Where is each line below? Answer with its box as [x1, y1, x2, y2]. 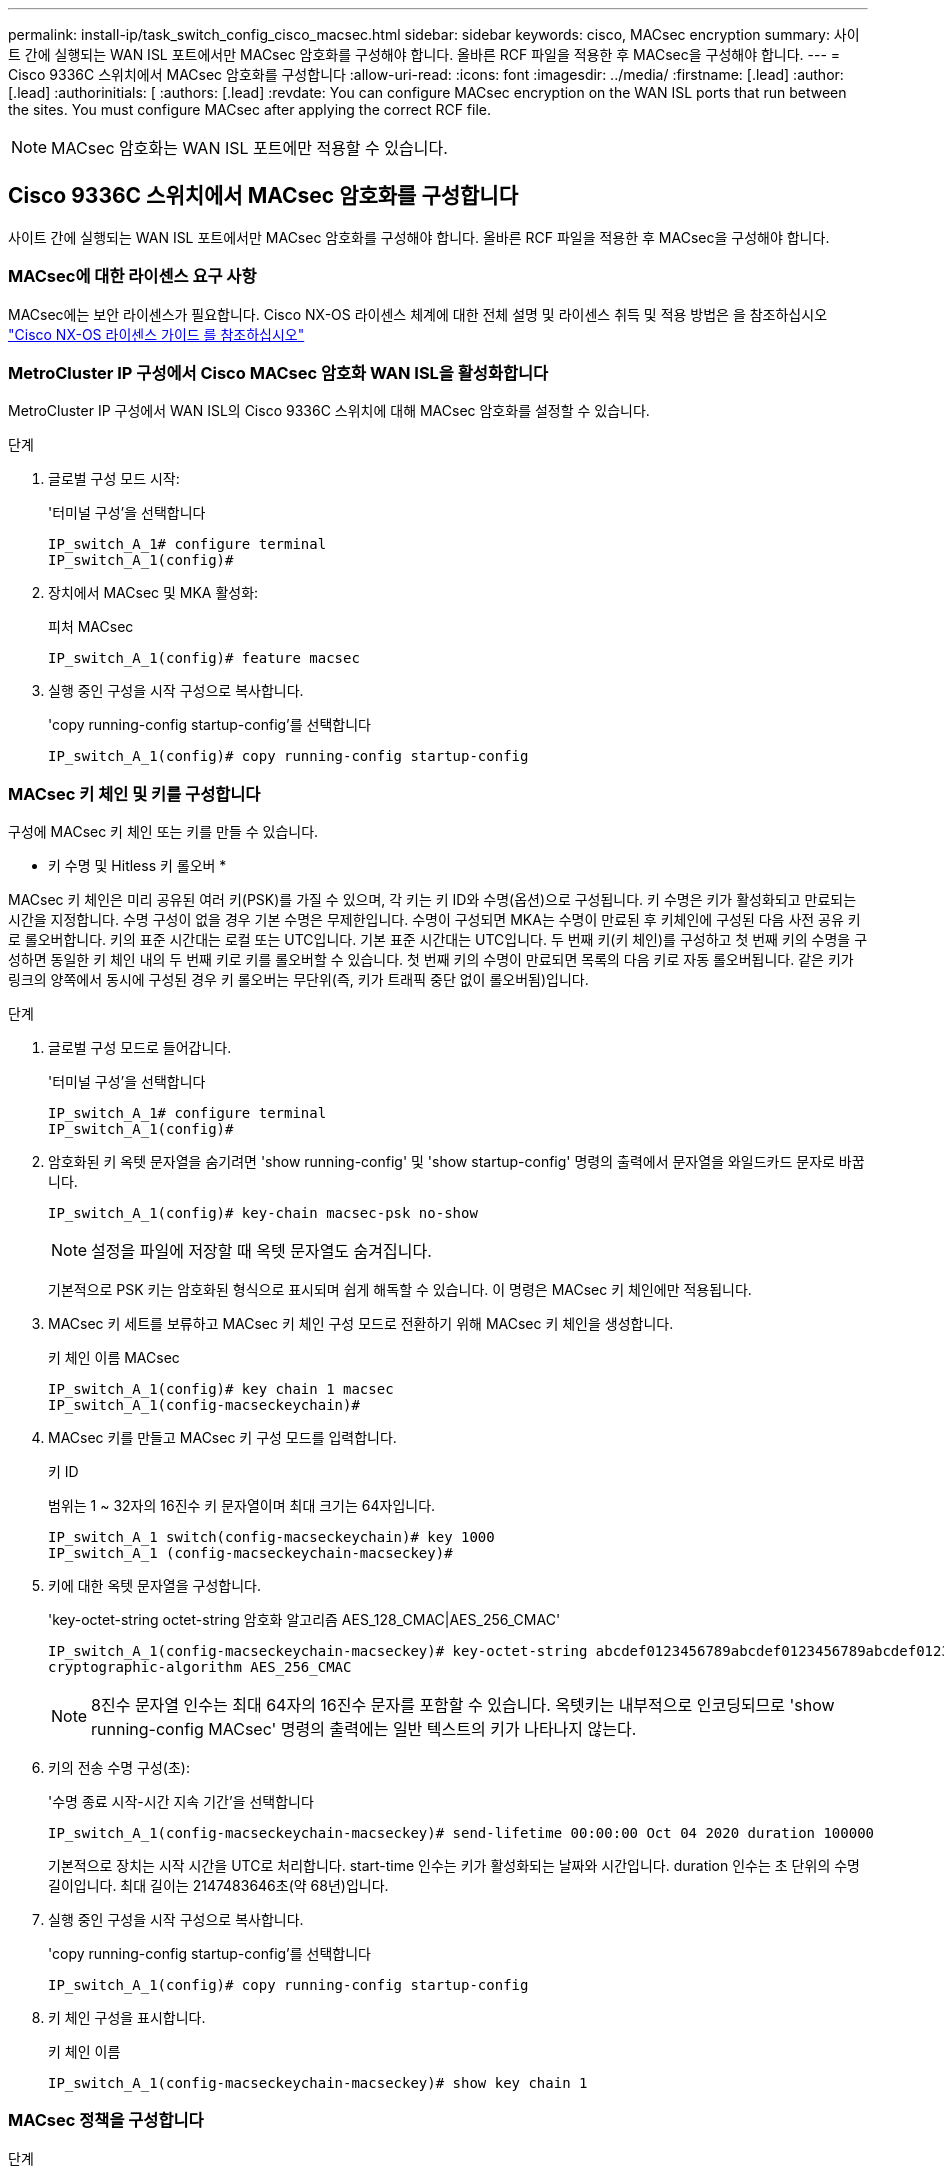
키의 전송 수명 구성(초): [48, 1759, 190, 1777]
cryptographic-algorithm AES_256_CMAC [48, 1659, 352, 1676]
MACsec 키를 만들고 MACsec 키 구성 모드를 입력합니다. [48, 1429, 397, 1447]
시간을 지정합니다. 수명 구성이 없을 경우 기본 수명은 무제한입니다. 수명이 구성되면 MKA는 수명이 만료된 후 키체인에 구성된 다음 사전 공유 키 [8, 911, 861, 929]
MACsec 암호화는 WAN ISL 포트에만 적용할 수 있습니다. [51, 138, 448, 158]
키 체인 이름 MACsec [48, 1349, 180, 1367]
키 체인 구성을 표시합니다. [48, 2009, 206, 2027]
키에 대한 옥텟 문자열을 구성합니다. [48, 1577, 261, 1595]
